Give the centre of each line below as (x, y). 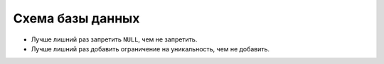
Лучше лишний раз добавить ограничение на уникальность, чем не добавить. (150, 49)
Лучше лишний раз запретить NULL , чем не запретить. (114, 39)
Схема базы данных (76, 18)
